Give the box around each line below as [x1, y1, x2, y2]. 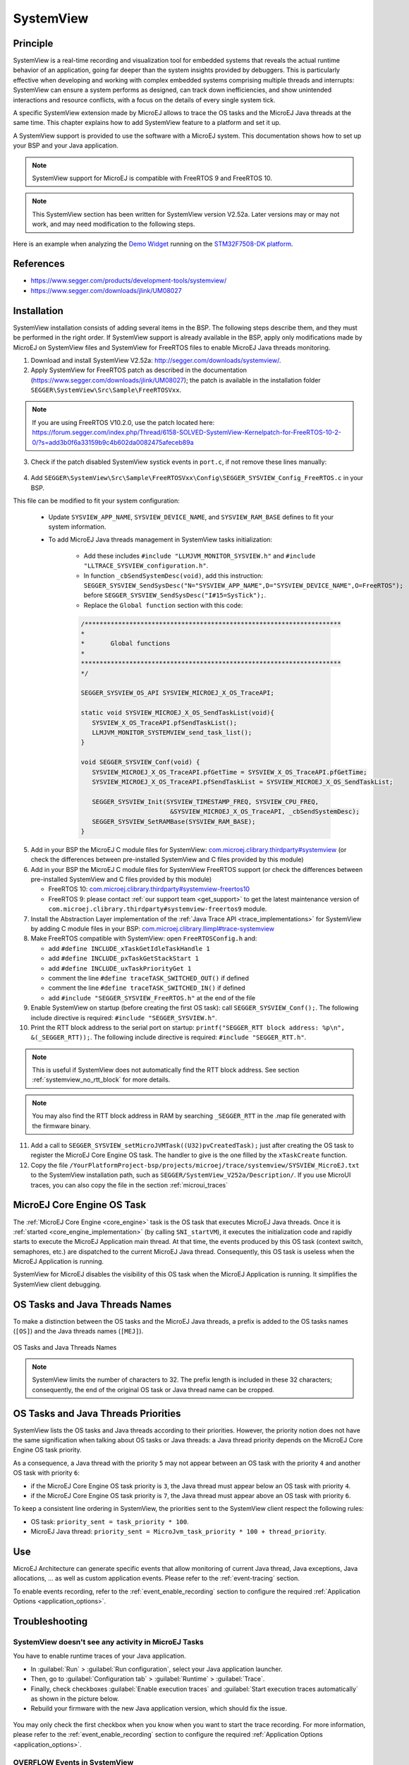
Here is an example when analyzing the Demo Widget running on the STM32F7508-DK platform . [13, 239, 293, 248]
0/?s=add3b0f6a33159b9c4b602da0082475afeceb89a [32, 438, 194, 446]
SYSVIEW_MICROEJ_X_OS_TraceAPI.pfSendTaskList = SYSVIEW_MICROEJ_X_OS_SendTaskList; [92, 777, 393, 786]
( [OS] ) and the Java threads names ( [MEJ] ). [13, 1327, 144, 1336]
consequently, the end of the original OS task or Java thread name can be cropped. [32, 1385, 275, 1394]
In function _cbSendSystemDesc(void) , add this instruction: [83, 571, 264, 580]
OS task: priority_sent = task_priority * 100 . [30, 1517, 190, 1526]
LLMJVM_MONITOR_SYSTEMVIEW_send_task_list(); [92, 729, 252, 736]
